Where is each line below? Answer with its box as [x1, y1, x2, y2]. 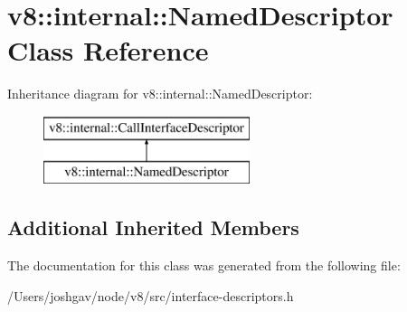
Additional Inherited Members [7, 213, 299, 241]
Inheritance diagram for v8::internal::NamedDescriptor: [7, 84, 313, 103]
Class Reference [7, 32, 209, 69]
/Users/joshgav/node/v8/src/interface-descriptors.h [7, 286, 294, 305]
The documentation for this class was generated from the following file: [7, 256, 401, 275]
